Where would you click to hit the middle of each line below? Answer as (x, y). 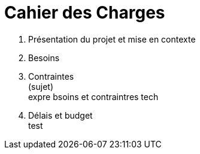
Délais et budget (60, 115)
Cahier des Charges (85, 13)
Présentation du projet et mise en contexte (112, 39)
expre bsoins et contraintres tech (93, 96)
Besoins (44, 58)
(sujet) (41, 86)
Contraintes (51, 76)
